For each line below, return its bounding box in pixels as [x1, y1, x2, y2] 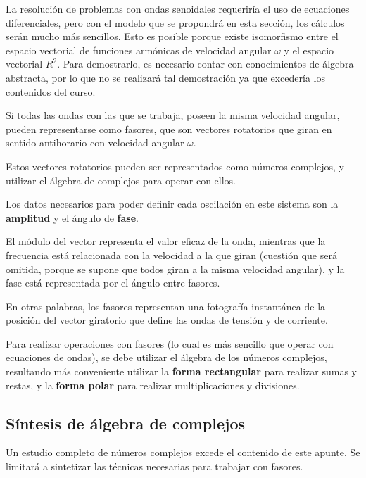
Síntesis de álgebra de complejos [6, 412, 246, 434]
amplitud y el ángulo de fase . [6, 210, 139, 225]
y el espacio [284, 42, 334, 57]
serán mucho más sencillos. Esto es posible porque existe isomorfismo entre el [6, 29, 339, 44]
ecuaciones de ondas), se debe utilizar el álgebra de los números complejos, [6, 350, 327, 365]
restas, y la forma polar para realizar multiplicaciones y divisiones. [6, 377, 300, 392]
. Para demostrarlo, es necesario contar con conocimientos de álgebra [57, 56, 354, 71]
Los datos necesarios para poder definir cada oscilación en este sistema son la [6, 196, 339, 211]
